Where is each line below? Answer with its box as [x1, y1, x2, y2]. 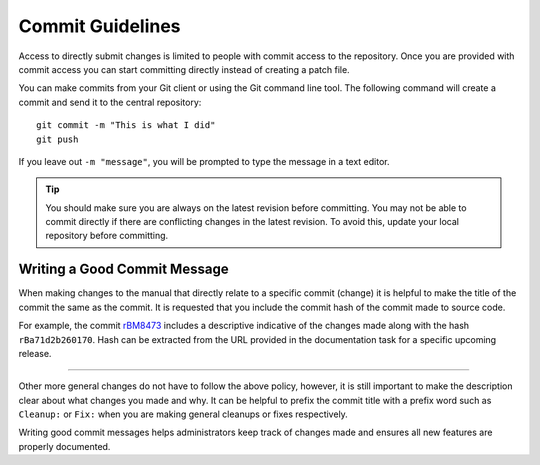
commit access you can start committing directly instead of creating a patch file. [18, 63, 350, 75]
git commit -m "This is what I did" [36, 120, 216, 131]
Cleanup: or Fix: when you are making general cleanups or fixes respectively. [18, 408, 349, 420]
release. [18, 347, 52, 359]
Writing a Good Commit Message [18, 261, 229, 278]
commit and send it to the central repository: [18, 96, 202, 108]
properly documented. [18, 440, 111, 452]
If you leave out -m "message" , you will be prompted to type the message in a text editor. [18, 155, 390, 167]
